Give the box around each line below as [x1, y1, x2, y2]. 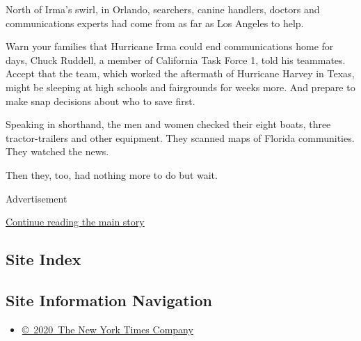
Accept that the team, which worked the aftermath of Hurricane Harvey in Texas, [6, 66, 355, 81]
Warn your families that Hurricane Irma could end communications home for [6, 39, 334, 54]
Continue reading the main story [6, 214, 145, 229]
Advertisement [6, 191, 67, 205]
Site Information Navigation [6, 289, 212, 310]
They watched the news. [6, 144, 109, 159]
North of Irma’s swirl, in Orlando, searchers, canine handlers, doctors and [6, 2, 320, 16]
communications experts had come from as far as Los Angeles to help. [6, 15, 304, 30]
